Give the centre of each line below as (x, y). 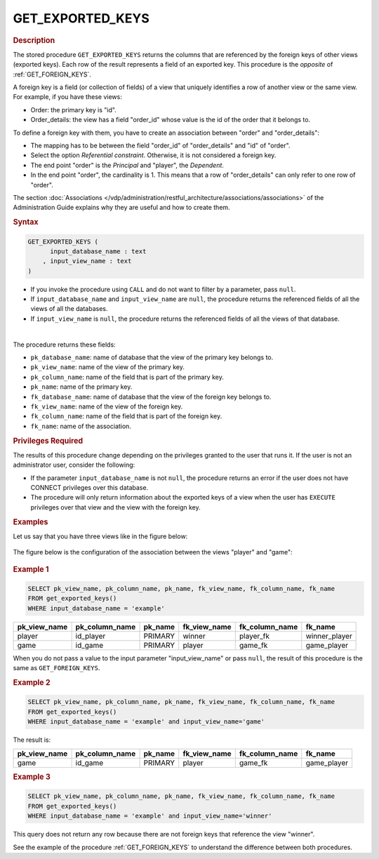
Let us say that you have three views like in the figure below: (100, 536)
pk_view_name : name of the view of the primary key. (108, 367)
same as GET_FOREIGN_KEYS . (56, 668)
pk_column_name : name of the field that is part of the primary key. (127, 377)
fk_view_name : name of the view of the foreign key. (107, 406)
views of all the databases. (69, 309)
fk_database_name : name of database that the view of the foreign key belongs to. (151, 397)
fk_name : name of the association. (81, 426)
